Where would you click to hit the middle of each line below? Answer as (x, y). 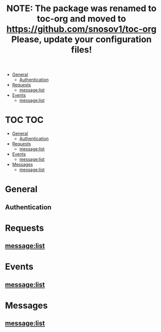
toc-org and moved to (81, 19)
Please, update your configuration (81, 40)
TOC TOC (24, 120)
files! (81, 50)
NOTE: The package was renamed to (81, 9)
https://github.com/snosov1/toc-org (81, 29)
